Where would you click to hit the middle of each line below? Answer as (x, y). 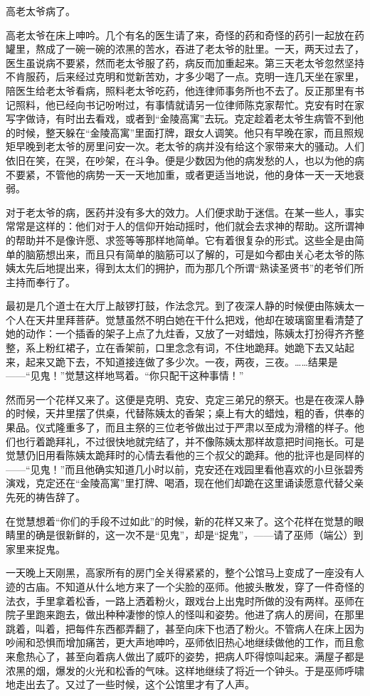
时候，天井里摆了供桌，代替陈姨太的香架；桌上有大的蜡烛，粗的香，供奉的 (190, 413)
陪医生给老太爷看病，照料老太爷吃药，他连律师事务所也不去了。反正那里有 (180, 90)
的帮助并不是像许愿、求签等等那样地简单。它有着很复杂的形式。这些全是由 (180, 239)
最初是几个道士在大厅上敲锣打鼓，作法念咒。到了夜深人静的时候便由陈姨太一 (185, 306)
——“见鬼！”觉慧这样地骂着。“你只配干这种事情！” (125, 375)
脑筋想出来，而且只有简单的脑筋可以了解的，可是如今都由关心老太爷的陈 (195, 254)
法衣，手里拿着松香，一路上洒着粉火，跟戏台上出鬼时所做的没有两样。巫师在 (185, 600)
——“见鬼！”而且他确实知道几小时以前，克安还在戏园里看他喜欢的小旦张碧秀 (185, 469)
